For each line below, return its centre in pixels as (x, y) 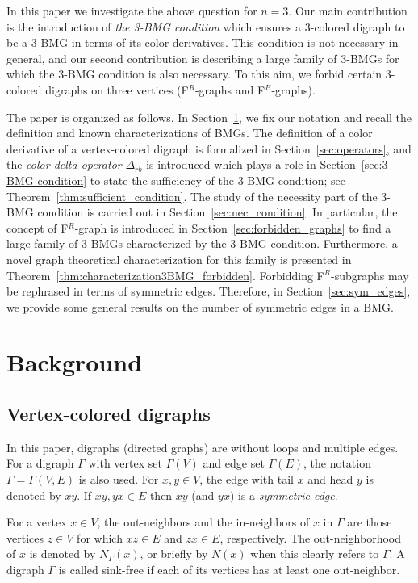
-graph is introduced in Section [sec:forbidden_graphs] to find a (233, 227)
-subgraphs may (370, 275)
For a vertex (37, 522)
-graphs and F (230, 89)
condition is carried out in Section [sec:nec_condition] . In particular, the (217, 212)
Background (75, 362)
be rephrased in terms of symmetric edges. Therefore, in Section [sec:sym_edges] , (209, 291)
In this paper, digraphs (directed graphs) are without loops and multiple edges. (203, 447)
